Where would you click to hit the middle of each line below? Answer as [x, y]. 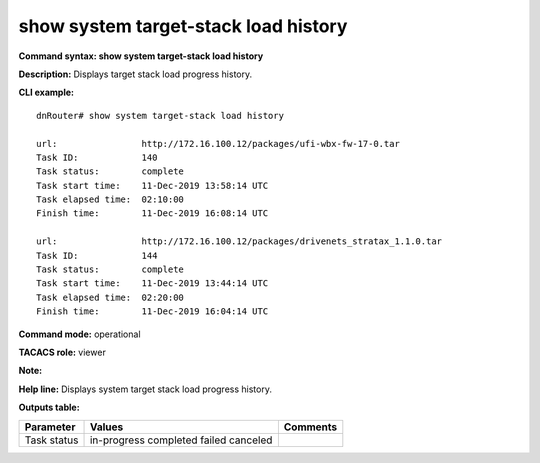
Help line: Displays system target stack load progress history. [145, 389]
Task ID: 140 [97, 157]
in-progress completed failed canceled [181, 440]
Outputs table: [49, 407]
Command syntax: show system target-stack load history [141, 56]
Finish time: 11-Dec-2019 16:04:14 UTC [152, 311]
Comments [310, 427]
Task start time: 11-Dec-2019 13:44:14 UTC [152, 283]
